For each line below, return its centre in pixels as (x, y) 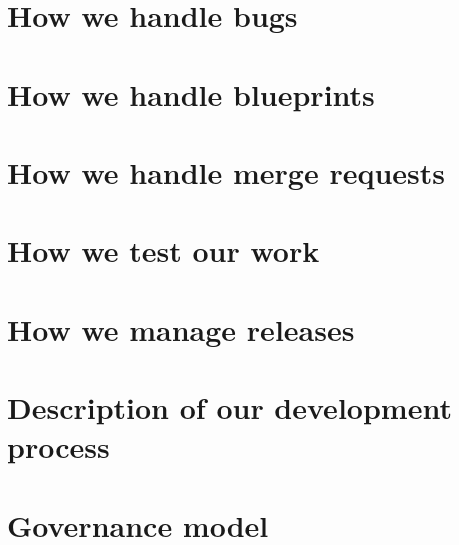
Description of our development (229, 407)
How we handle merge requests (226, 171)
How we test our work (163, 250)
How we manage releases (181, 328)
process (58, 446)
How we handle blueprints (191, 93)
